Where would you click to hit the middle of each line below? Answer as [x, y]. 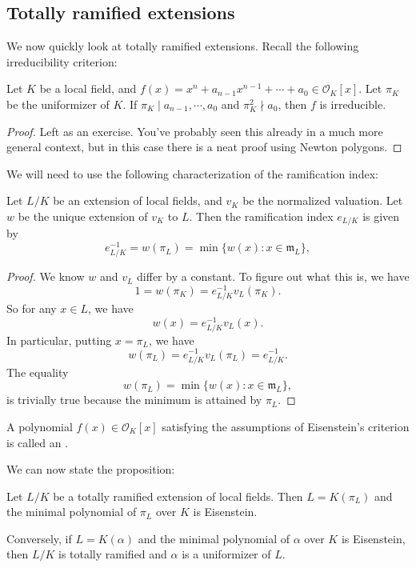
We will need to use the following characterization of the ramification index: [192, 173]
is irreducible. [353, 104]
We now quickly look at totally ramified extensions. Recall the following [183, 46]
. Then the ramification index [261, 216]
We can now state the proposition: [91, 469]
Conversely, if [39, 538]
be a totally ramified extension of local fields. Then [178, 496]
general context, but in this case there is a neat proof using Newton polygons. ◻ [204, 147]
